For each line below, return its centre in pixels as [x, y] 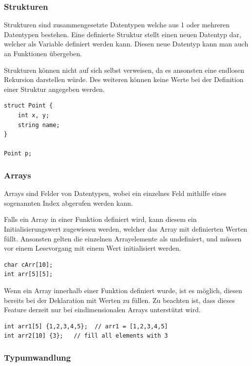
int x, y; [34, 115]
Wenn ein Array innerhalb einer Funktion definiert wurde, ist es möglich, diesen [123, 290]
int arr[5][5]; [29, 274]
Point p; [18, 154]
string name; [39, 125]
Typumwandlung [38, 357]
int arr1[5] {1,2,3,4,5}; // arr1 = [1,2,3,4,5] [86, 326]
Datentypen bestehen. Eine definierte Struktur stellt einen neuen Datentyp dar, [123, 34]
